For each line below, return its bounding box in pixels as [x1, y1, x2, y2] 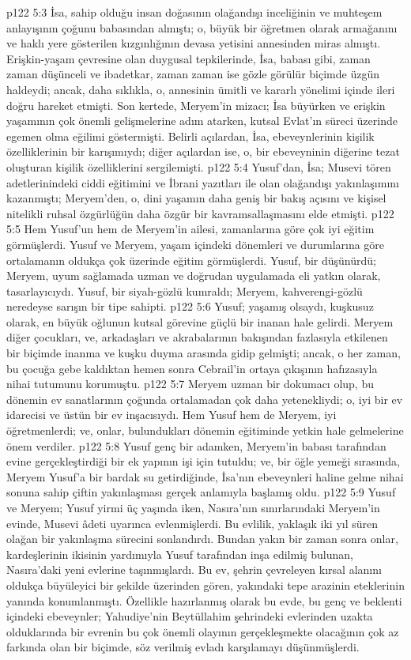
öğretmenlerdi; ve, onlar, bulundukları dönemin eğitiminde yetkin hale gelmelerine [6, 422, 404, 439]
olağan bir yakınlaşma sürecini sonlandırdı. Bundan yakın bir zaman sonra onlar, [6, 530, 398, 547]
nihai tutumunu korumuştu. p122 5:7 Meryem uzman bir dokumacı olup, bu [6, 375, 374, 392]
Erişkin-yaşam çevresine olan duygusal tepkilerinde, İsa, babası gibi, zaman [6, 50, 371, 66]
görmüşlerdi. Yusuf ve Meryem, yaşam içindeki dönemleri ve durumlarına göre [6, 236, 385, 252]
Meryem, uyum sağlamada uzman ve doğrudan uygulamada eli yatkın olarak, [6, 267, 381, 284]
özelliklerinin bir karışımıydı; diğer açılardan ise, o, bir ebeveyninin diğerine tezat [6, 143, 400, 160]
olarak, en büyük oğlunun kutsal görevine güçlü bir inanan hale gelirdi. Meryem [6, 313, 394, 330]
